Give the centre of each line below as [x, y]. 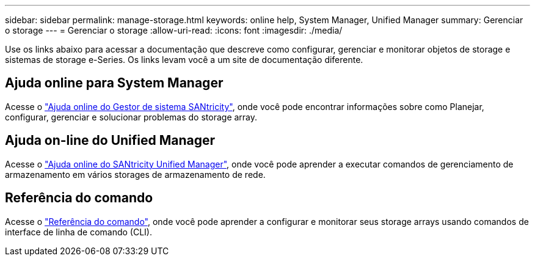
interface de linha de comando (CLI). [78, 232]
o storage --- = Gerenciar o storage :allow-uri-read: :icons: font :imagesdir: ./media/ [174, 30]
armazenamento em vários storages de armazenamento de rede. [135, 174]
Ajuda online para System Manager [114, 83]
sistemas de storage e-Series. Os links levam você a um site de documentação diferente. [184, 60]
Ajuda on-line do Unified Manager [110, 141]
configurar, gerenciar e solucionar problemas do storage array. [131, 117]
